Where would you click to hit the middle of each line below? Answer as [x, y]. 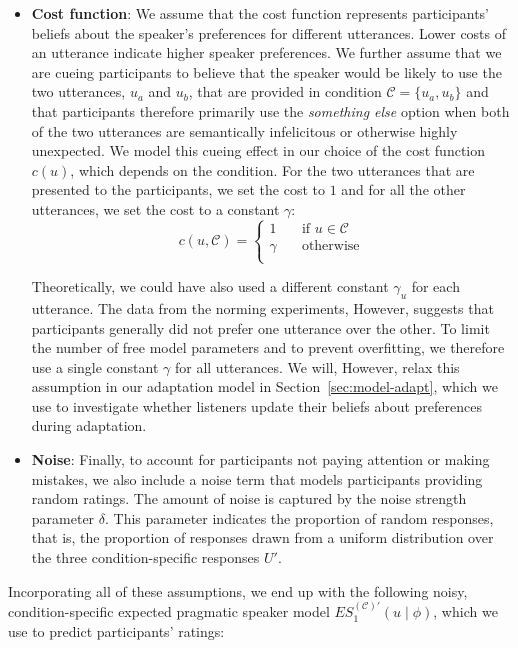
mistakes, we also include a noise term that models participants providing [257, 478]
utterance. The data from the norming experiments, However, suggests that [262, 307]
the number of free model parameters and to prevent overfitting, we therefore [268, 347]
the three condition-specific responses [145, 557]
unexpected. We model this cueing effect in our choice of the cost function [258, 150]
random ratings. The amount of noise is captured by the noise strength [249, 498]
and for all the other [403, 189]
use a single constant [95, 366]
